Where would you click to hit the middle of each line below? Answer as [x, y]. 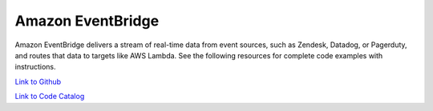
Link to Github [38, 81]
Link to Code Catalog [50, 97]
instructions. [35, 67]
